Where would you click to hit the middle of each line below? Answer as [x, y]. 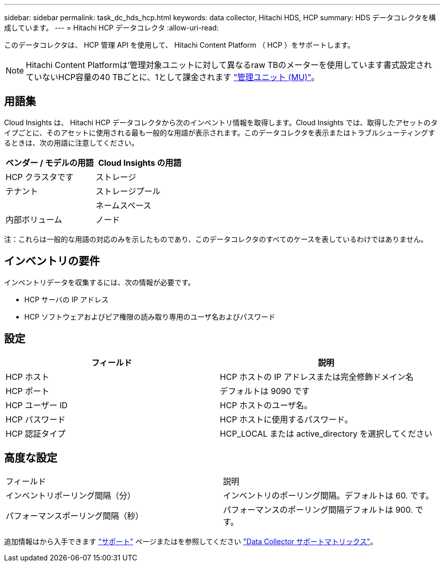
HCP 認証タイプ [36, 433]
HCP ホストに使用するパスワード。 [286, 419]
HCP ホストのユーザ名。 [266, 405]
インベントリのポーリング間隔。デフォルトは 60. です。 [328, 496]
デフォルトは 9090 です [265, 391]
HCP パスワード [36, 419]
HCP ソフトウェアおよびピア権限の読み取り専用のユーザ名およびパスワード [150, 316]
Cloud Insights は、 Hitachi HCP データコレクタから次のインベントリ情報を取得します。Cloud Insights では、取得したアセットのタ [221, 122]
